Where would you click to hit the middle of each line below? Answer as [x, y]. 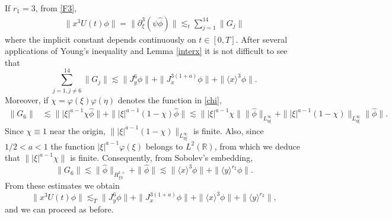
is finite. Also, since [228, 130]
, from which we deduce [257, 146]
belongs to [164, 146]
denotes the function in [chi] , [170, 99]
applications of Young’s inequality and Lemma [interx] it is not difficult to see [146, 51]
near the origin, [77, 130]
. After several [262, 39]
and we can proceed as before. [59, 209]
